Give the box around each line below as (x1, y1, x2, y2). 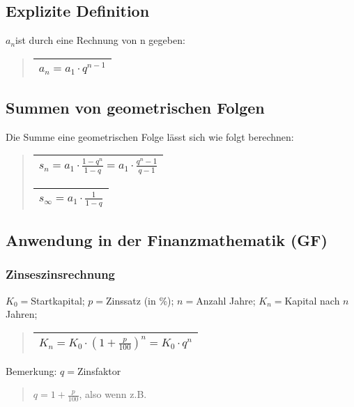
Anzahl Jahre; (196, 293, 256, 307)
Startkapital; (31, 293, 85, 307)
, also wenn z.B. (79, 387, 147, 401)
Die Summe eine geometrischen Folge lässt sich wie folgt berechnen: (6, 129, 294, 144)
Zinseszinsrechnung (6, 266, 116, 283)
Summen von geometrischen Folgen (6, 96, 265, 118)
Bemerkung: (6, 363, 57, 378)
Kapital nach (284, 293, 340, 307)
